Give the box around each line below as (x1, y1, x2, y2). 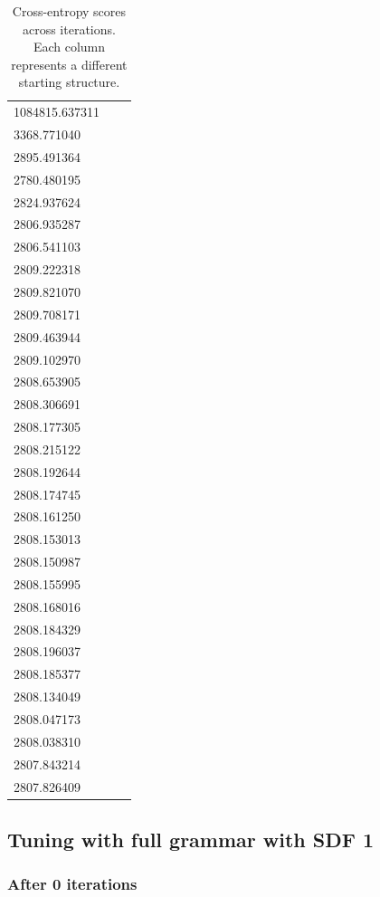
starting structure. (18, 72, 120, 91)
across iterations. (22, 19, 116, 38)
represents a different (11, 54, 128, 73)
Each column (33, 37, 106, 56)
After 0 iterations (7, 873, 138, 895)
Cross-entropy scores (12, 2, 127, 20)
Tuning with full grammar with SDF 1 (7, 825, 375, 854)
